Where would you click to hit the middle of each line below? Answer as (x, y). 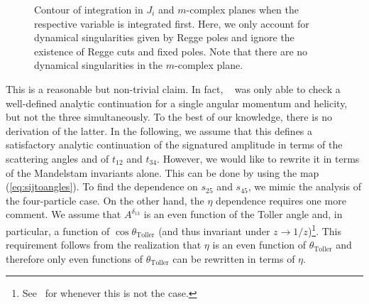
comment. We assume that (64, 214)
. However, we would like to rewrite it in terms (258, 158)
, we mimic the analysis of (304, 186)
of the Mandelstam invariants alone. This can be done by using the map (163, 172)
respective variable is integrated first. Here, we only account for (172, 23)
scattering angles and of (57, 158)
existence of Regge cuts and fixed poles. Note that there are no (171, 51)
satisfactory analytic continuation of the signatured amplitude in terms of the (174, 145)
